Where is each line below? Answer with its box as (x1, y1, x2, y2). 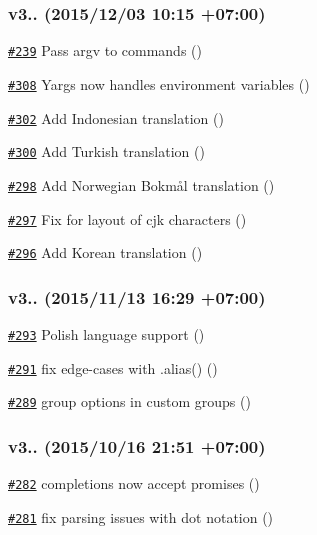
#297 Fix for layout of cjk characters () (8, 208, 247, 229)
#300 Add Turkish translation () (8, 141, 205, 162)
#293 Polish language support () (8, 324, 205, 345)
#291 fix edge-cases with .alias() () (8, 357, 218, 378)
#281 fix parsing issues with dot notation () (8, 506, 274, 527)
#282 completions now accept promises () (8, 473, 260, 494)
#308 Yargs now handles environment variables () (8, 73, 310, 94)
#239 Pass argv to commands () (8, 40, 202, 61)
